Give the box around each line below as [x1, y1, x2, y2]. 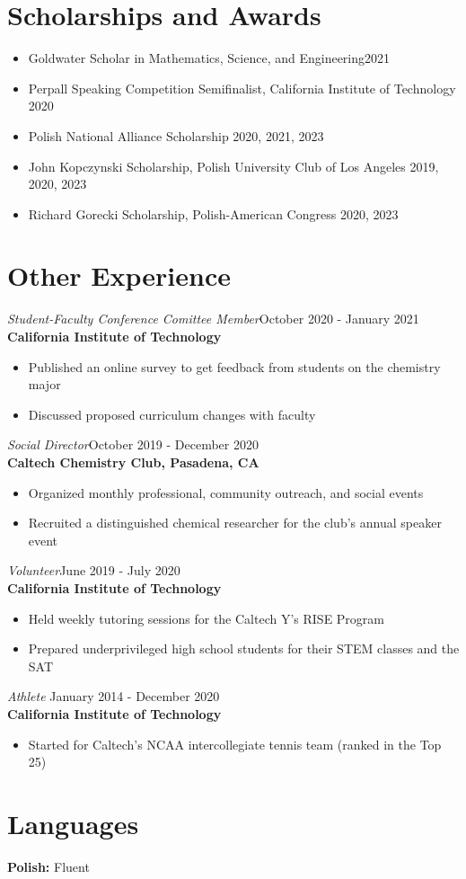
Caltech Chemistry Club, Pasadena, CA [7, 452, 259, 471]
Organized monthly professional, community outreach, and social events [28, 483, 424, 502]
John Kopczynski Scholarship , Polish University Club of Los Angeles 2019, [28, 156, 439, 175]
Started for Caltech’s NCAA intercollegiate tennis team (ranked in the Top [28, 734, 442, 753]
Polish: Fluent [7, 857, 90, 875]
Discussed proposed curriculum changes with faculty [28, 404, 316, 423]
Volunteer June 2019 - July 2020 [7, 561, 180, 580]
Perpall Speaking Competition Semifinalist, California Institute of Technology [28, 78, 456, 97]
